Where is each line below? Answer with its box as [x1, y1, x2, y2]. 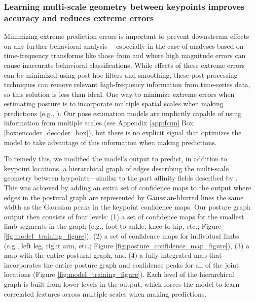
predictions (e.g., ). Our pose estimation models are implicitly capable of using [4, 108, 242, 118]
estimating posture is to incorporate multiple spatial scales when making [4, 98, 223, 109]
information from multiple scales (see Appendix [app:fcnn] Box [4, 118, 193, 128]
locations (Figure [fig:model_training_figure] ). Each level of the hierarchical [4, 269, 234, 279]
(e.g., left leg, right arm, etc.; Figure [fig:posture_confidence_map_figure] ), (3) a [4, 240, 250, 250]
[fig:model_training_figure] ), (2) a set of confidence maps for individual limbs [4, 231, 239, 241]
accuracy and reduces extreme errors [4, 11, 154, 24]
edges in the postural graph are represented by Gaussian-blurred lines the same [4, 192, 244, 202]
